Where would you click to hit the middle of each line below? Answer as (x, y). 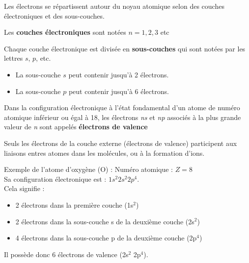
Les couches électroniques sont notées (65, 32)
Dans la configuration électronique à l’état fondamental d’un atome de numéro (122, 108)
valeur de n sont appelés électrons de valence (76, 127)
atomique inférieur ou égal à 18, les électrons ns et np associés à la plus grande (123, 117)
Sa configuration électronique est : (55, 179)
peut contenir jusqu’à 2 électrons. (119, 74)
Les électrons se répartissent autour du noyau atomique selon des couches (114, 6)
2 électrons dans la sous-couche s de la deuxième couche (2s (105, 221)
